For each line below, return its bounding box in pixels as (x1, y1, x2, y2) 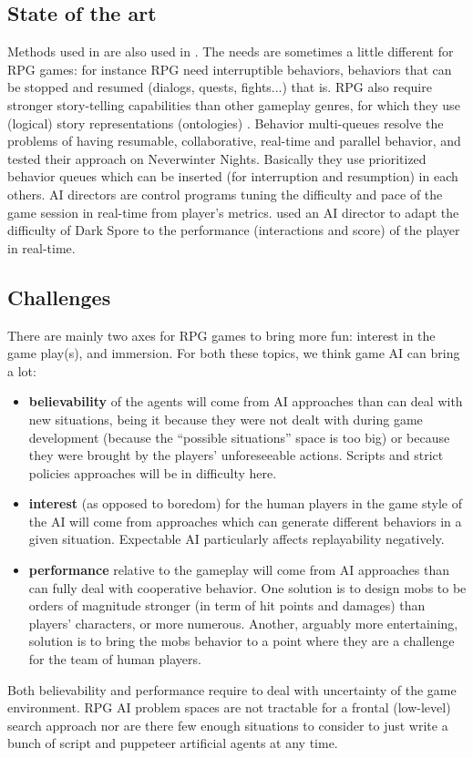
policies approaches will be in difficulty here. (28, 463, 277, 482)
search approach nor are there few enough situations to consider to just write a (7, 715, 448, 734)
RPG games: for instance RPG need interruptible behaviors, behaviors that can (7, 59, 452, 78)
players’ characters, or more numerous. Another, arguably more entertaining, (28, 613, 458, 632)
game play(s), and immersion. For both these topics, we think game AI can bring (7, 343, 460, 363)
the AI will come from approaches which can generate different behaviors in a (28, 511, 462, 530)
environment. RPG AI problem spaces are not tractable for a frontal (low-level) (7, 698, 451, 717)
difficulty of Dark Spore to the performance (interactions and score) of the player (7, 220, 460, 240)
